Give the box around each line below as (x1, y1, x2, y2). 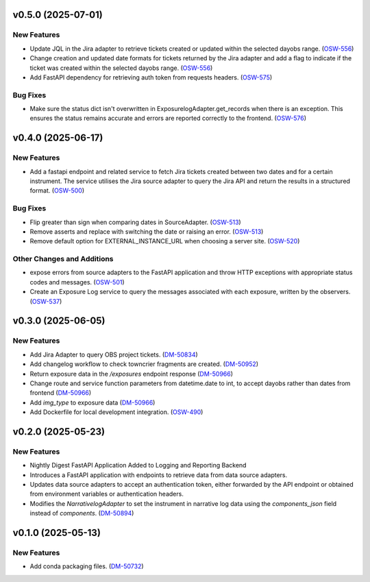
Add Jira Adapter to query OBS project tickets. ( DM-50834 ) (29, 350, 198, 359)
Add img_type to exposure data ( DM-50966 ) (29, 398, 156, 407)
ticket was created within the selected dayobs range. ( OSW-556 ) (29, 64, 213, 72)
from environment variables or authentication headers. (29, 490, 184, 498)
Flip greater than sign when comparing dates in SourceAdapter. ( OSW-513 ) (29, 218, 241, 226)
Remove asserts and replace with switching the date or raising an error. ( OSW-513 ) (29, 227, 264, 236)
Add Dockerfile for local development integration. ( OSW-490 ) (29, 408, 203, 416)
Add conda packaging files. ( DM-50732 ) (29, 562, 144, 570)
